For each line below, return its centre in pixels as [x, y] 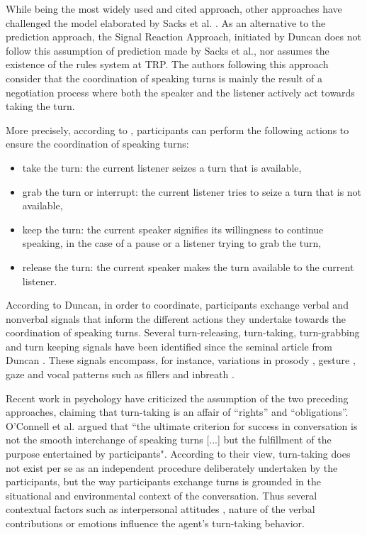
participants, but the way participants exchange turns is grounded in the [164, 481]
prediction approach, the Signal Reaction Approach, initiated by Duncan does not [183, 37]
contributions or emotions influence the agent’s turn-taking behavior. [155, 523]
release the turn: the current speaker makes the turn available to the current [188, 266]
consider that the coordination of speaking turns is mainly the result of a [164, 78]
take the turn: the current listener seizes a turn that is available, [162, 167]
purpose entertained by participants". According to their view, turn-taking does [178, 454]
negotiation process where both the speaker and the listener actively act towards [180, 92]
